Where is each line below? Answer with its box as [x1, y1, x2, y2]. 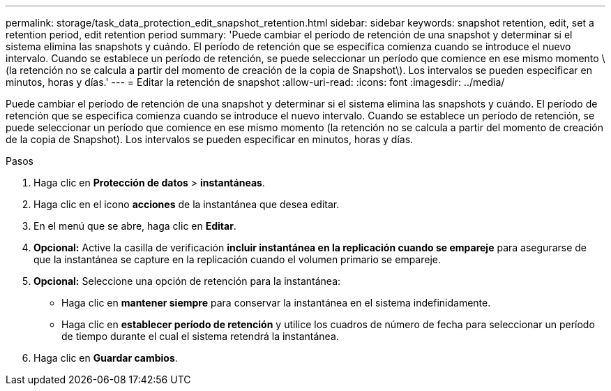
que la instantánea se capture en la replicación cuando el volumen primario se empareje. [33, 253, 442, 265]
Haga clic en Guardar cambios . [33, 352, 178, 364]
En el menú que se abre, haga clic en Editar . [33, 220, 236, 232]
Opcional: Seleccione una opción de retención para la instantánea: [33, 275, 341, 287]
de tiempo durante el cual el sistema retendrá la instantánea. [61, 330, 339, 342]
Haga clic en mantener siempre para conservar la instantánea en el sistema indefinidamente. [61, 297, 491, 309]
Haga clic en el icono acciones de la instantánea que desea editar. [33, 198, 340, 210]
